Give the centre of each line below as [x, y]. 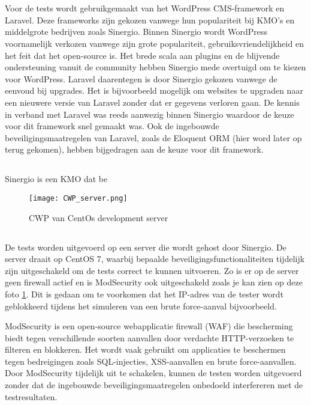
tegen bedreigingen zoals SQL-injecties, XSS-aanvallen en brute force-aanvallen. [151, 361]
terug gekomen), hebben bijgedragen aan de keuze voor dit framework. [134, 149]
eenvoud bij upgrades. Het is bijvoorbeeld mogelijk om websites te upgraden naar [154, 90]
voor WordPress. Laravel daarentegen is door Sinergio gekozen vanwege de [141, 78]
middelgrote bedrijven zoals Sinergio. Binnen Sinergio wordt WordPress [136, 32]
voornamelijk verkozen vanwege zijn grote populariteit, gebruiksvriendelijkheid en [154, 43]
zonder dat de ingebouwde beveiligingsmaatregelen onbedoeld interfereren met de [154, 385]
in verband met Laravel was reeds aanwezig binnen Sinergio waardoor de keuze [150, 114]
